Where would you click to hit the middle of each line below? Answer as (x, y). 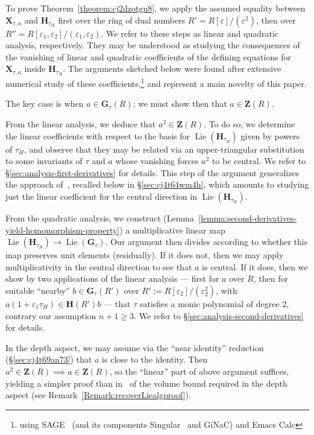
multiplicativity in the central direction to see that (99, 266)
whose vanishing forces (157, 161)
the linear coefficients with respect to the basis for (98, 135)
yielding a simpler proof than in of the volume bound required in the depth (146, 383)
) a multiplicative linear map (172, 230)
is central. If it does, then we (255, 266)
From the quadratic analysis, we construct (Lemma (100, 218)
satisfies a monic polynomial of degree (209, 304)
